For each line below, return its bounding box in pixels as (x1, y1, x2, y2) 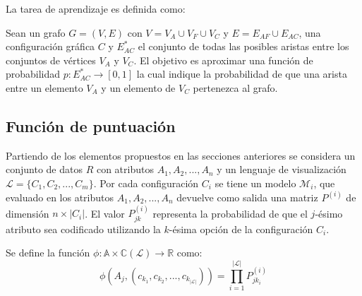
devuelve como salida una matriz (176, 189, 318, 204)
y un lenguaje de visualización (217, 162, 346, 177)
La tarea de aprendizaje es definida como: (6, 1, 186, 16)
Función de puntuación (6, 114, 176, 136)
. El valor (85, 206, 125, 220)
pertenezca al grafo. (193, 80, 278, 95)
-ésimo (315, 206, 343, 220)
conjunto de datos (6, 162, 83, 177)
